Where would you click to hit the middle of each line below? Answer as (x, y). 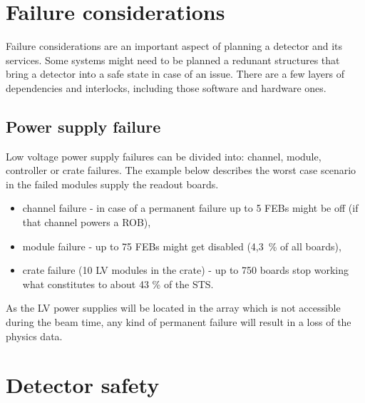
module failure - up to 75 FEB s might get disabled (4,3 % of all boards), (182, 246)
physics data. (34, 336)
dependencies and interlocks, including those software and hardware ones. (166, 87)
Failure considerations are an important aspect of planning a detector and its (174, 46)
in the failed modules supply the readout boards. (112, 184)
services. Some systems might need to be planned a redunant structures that (173, 60)
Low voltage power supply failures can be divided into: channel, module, (164, 156)
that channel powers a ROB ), (87, 222)
